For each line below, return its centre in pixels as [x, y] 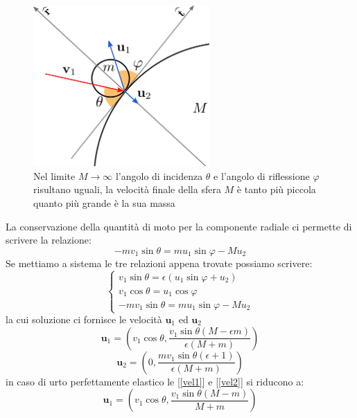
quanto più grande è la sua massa [104, 203]
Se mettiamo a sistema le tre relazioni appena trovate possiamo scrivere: [159, 263]
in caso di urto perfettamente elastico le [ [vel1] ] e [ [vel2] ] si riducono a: [155, 381]
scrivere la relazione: [49, 240]
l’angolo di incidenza [159, 175]
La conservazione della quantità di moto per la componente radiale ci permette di [179, 226]
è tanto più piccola [276, 189]
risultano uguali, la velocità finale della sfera [127, 189]
